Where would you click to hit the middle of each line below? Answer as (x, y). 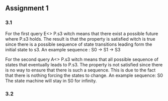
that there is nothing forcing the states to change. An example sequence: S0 (84, 75)
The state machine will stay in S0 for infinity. (51, 80)
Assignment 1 (27, 8)
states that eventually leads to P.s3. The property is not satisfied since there (84, 64)
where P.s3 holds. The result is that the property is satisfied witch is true (80, 39)
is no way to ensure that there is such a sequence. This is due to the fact (80, 70)
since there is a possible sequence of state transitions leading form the (79, 44)
